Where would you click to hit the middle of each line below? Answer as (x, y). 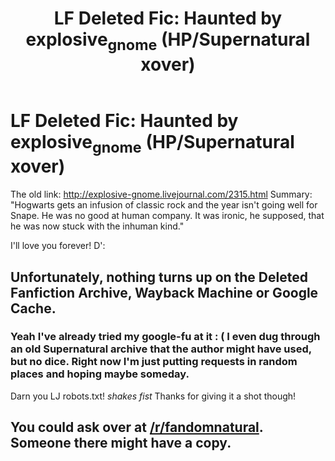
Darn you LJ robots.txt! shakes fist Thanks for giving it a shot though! (153, 396)
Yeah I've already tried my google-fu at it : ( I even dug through (165, 337)
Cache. (33, 308)
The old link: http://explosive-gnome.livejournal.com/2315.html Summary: (161, 194)
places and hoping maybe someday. (100, 374)
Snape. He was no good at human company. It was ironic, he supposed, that (167, 216)
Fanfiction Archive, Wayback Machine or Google (164, 292)
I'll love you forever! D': (58, 246)
